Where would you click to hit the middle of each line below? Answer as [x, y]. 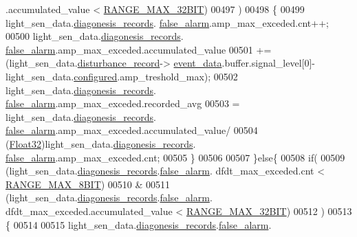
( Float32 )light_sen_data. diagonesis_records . [101, 143]
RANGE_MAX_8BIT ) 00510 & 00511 [88, 184]
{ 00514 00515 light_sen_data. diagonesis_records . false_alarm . [139, 224]
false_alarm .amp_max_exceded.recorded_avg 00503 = [123, 103]
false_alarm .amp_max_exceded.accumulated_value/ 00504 [132, 130]
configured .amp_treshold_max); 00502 [156, 76]
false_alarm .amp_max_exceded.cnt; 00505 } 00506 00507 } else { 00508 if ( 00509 [175, 157]
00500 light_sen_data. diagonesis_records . [95, 36]
